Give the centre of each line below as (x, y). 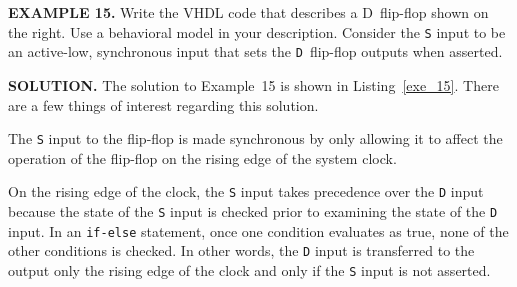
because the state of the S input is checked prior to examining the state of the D (253, 211)
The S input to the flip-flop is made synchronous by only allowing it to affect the (255, 138)
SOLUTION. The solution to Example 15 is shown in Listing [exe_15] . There (253, 84)
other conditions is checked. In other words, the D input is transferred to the (241, 250)
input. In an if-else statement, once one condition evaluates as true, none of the (258, 230)
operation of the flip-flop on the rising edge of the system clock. (202, 157)
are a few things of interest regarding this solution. (163, 104)
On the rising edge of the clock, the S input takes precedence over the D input (246, 191)
